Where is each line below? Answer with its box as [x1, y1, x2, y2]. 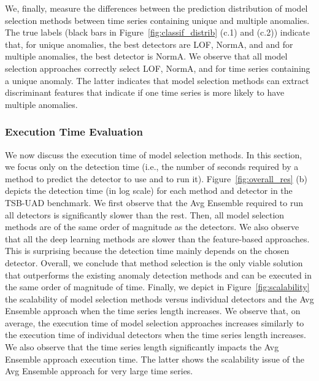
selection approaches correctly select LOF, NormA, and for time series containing [5, 61, 310, 74]
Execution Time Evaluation [5, 124, 143, 139]
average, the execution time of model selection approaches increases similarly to [5, 316, 304, 329]
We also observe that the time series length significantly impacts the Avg [5, 341, 279, 353]
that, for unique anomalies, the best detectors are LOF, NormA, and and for [5, 37, 293, 50]
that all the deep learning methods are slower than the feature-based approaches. [5, 232, 310, 245]
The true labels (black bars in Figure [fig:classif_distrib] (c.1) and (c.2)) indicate [5, 26, 310, 39]
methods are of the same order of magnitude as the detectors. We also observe [5, 220, 299, 233]
